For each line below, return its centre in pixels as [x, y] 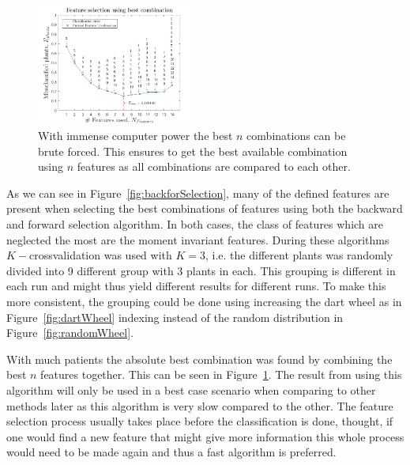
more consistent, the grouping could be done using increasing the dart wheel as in [204, 301]
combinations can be [296, 136]
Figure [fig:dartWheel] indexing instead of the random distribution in [175, 317]
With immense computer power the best [135, 136]
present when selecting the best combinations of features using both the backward [205, 208]
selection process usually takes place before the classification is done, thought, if [200, 421]
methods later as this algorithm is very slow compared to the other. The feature [200, 405]
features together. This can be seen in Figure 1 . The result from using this [221, 374]
